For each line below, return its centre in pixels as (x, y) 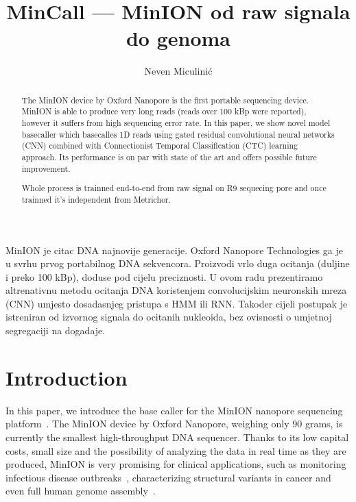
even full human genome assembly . (81, 491)
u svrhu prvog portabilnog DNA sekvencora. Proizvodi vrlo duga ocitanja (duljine (178, 263)
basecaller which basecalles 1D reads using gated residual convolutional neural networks (178, 134)
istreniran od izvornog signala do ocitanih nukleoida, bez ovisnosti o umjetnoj (169, 317)
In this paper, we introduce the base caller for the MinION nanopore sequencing (174, 410)
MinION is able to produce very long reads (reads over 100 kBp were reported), (164, 111)
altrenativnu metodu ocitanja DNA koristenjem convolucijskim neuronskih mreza (176, 290)
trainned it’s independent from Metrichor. (96, 199)
